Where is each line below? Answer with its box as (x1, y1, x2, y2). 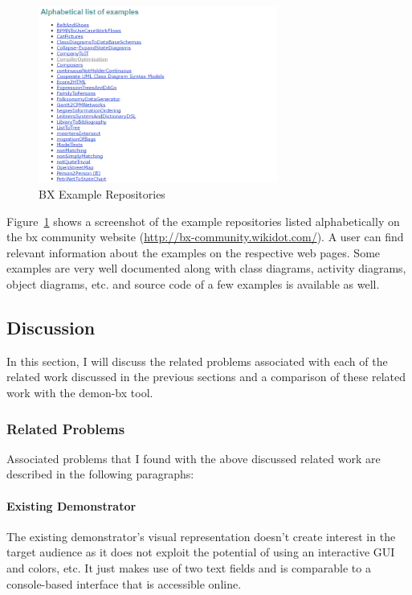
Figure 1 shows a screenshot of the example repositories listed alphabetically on (6, 212, 400, 229)
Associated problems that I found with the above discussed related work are (6, 449, 381, 466)
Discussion (6, 314, 96, 339)
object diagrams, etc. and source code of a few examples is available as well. (6, 276, 380, 292)
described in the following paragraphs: (6, 466, 194, 482)
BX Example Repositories (39, 186, 165, 203)
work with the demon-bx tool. (6, 384, 153, 400)
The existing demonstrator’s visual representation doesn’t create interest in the (6, 527, 396, 544)
